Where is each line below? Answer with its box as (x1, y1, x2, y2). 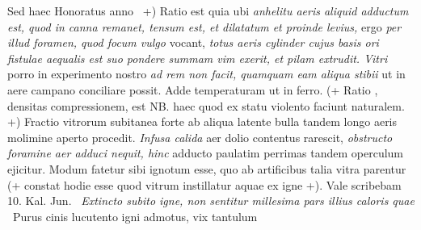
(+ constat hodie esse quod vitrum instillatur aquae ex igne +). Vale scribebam (7, 176, 402, 193)
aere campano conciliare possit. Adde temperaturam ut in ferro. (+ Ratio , (7, 81, 378, 98)
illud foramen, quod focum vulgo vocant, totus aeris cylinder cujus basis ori (7, 34, 379, 51)
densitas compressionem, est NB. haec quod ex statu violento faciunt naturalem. (7, 97, 405, 114)
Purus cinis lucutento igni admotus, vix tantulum (12, 207, 258, 224)
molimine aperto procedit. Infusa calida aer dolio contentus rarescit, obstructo (7, 128, 393, 145)
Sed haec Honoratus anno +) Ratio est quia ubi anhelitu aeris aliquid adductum (7, 2, 409, 19)
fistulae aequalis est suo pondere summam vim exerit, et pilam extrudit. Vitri (7, 49, 388, 66)
